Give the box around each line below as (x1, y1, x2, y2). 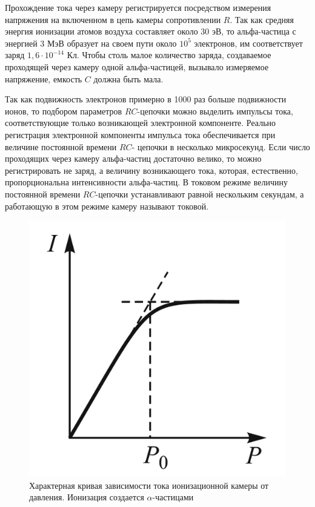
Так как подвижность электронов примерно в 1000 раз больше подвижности (5, 93, 287, 105)
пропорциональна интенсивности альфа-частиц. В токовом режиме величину (5, 176, 288, 188)
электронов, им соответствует (194, 36, 303, 49)
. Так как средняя (230, 13, 294, 25)
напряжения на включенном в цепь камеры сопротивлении (5, 13, 221, 25)
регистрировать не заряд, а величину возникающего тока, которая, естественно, (5, 164, 298, 176)
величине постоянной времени (5, 140, 117, 153)
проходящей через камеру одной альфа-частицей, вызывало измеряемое (5, 60, 269, 73)
